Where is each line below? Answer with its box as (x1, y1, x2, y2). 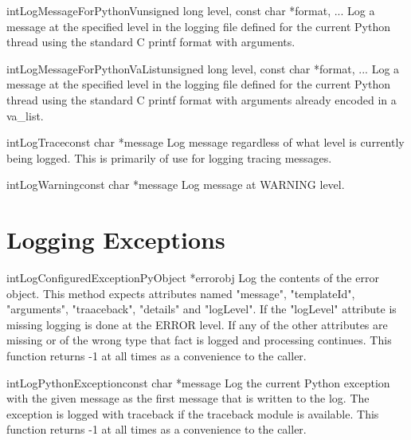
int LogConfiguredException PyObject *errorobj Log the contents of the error (6, 269, 379, 286)
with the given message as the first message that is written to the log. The (6, 390, 370, 407)
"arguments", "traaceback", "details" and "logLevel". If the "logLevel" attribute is (6, 301, 397, 317)
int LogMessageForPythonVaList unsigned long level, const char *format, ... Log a (6, 60, 400, 77)
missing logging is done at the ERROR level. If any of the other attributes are (6, 316, 388, 332)
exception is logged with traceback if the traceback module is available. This (6, 405, 379, 422)
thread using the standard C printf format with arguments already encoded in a (6, 91, 397, 108)
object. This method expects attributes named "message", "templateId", (6, 285, 355, 301)
